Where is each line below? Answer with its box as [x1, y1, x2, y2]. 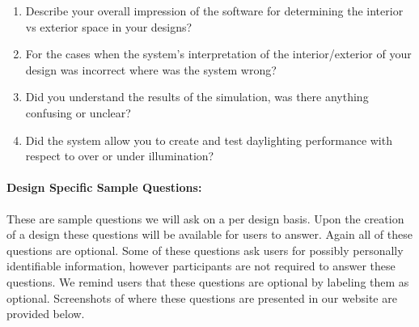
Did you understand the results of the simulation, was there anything [25, 88, 369, 105]
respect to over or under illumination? [25, 147, 214, 164]
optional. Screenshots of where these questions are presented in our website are [6, 289, 397, 306]
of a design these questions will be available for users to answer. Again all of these [6, 226, 413, 243]
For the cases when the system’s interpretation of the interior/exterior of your [25, 45, 412, 62]
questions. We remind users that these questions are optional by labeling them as [6, 273, 409, 290]
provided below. [6, 305, 85, 322]
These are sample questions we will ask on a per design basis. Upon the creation [6, 210, 404, 227]
